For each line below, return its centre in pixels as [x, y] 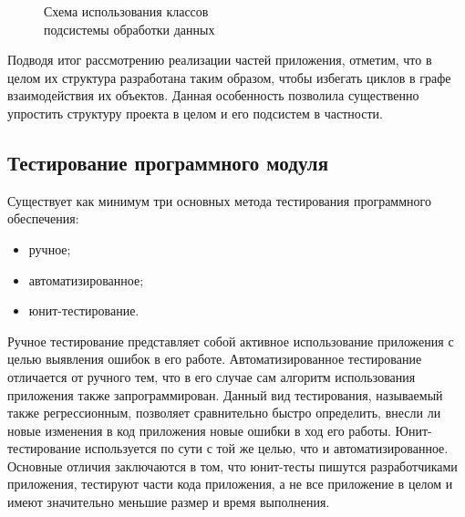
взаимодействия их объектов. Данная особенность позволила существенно [213, 95]
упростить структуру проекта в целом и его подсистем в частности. [195, 113]
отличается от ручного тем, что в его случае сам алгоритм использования [212, 376]
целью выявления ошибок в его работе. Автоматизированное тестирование [215, 359]
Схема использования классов [126, 11]
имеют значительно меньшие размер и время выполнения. [169, 502]
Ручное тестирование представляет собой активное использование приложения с [231, 341]
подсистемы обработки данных [129, 29]
